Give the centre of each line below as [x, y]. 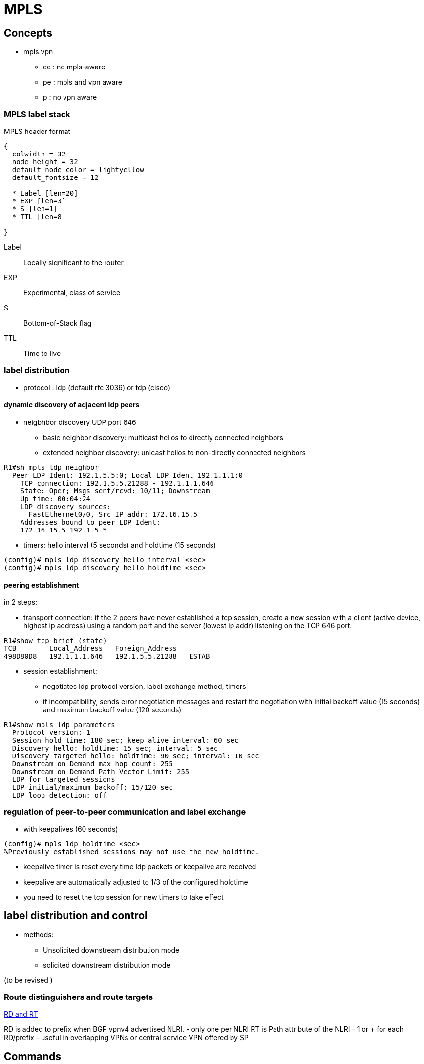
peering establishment [42, 585]
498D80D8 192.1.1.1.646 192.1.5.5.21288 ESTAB [107, 656]
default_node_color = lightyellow [78, 169]
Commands [33, 1056]
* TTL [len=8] [39, 216]
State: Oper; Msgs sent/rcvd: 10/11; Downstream [115, 491]
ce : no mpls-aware [74, 67]
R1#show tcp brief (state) [55, 641]
